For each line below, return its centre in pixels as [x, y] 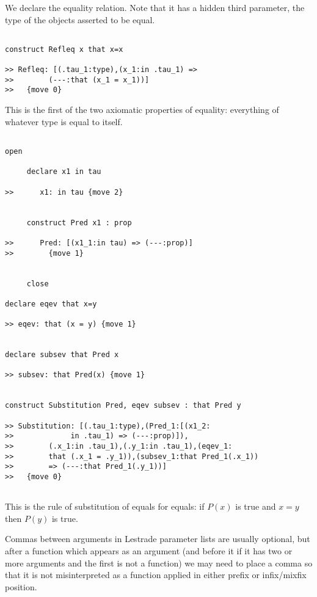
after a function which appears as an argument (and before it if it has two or [149, 551]
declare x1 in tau [64, 172]
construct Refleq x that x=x [64, 49]
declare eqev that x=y [51, 304]
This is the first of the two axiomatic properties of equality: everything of [142, 110]
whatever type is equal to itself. [64, 121]
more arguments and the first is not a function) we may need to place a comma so [159, 563]
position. [21, 586]
